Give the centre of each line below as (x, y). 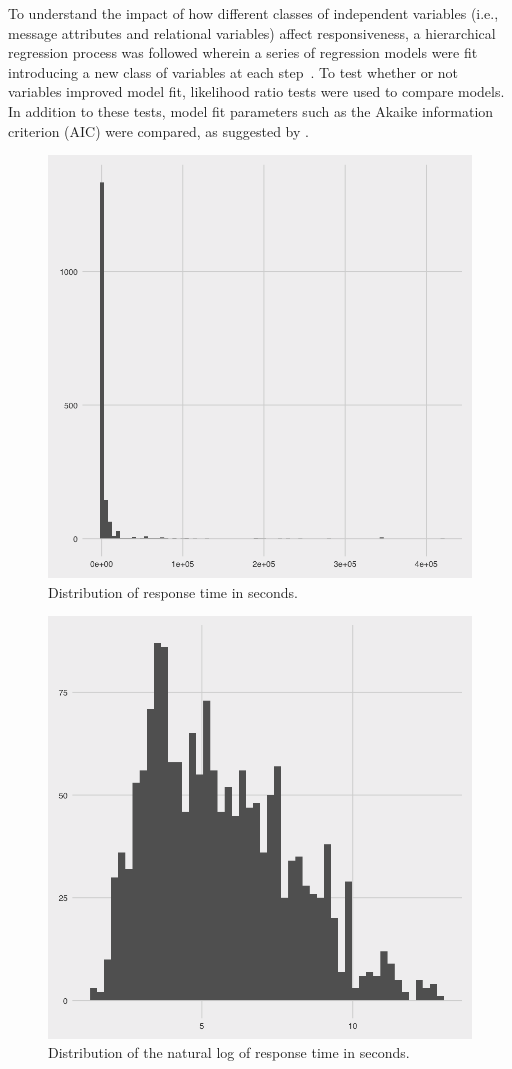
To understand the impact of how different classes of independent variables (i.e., (253, 13)
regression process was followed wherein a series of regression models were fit (243, 52)
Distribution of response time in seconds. (173, 591)
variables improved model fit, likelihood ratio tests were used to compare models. (256, 91)
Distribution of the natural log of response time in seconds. (229, 1052)
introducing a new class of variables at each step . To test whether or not (233, 71)
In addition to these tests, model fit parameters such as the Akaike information (251, 110)
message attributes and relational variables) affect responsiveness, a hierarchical (252, 32)
